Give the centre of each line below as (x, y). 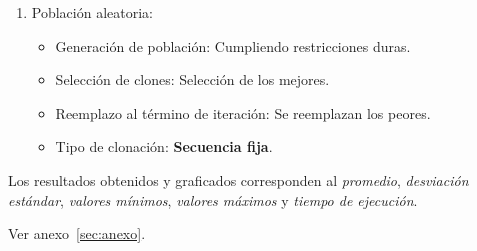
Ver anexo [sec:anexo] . (77, 233)
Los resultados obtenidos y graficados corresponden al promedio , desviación (238, 179)
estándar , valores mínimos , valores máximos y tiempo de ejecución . (213, 199)
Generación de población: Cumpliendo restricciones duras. (233, 45)
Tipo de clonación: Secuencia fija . (164, 146)
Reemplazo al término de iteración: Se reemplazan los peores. (243, 112)
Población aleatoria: (92, 12)
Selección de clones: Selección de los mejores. (192, 79)
